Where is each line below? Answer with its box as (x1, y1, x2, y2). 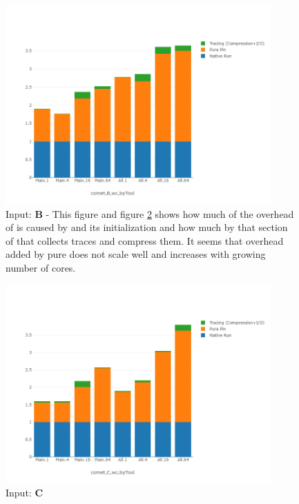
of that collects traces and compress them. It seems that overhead (6, 233, 284, 248)
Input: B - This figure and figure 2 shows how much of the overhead (6, 206, 294, 221)
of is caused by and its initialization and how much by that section (6, 220, 288, 234)
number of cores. (6, 260, 76, 274)
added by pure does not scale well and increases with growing (6, 247, 266, 261)
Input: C (6, 485, 44, 500)
